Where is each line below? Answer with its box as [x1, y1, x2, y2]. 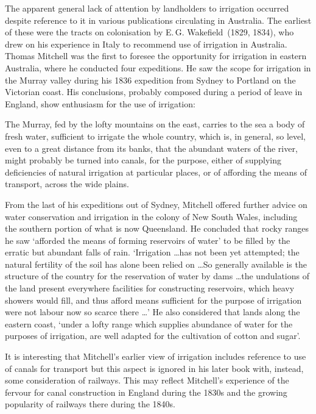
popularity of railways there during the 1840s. [5, 398, 175, 410]
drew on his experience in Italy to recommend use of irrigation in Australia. [5, 37, 287, 50]
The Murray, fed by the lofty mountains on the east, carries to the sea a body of [5, 118, 305, 130]
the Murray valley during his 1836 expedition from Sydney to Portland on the [5, 73, 296, 86]
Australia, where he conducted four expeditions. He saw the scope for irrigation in [5, 61, 311, 74]
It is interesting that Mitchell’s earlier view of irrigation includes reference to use [5, 350, 306, 363]
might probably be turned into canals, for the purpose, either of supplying [5, 154, 281, 166]
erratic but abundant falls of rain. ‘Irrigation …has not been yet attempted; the [5, 246, 300, 259]
